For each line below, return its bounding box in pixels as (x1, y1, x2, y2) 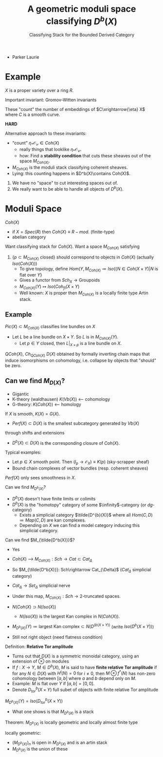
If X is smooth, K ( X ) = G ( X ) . (5, 411, 60, 416)
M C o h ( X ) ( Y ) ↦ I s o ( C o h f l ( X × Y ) (19, 283, 80, 290)
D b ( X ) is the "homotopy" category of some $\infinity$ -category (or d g (12, 501, 153, 508)
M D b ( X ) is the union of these (12, 746, 68, 753)
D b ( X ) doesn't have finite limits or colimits (12, 495, 96, 501)
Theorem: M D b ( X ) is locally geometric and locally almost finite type (5, 719, 138, 726)
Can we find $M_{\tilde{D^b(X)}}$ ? (5, 537, 75, 543)
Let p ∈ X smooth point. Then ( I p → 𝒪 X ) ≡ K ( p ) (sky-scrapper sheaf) (12, 459, 149, 466)
